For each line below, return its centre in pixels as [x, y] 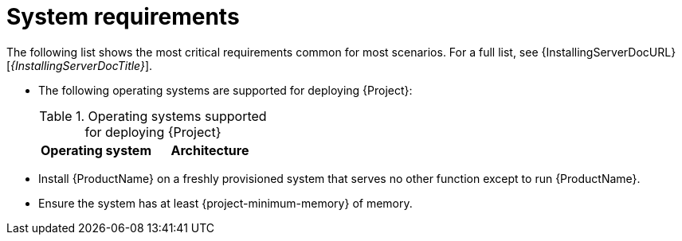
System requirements [123, 17]
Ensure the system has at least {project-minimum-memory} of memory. [225, 203]
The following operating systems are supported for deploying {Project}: [225, 90]
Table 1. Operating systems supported [153, 116]
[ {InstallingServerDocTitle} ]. [80, 65]
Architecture [210, 150]
